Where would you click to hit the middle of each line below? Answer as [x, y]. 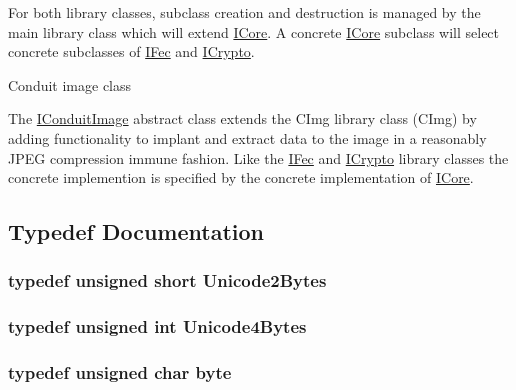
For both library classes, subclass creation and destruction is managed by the [244, 12]
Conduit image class [70, 84]
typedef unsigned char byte [120, 372]
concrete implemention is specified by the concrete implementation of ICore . [241, 177]
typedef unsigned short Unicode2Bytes [167, 280]
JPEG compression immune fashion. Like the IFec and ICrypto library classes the [258, 157]
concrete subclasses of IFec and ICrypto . [131, 51]
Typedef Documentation [136, 231]
